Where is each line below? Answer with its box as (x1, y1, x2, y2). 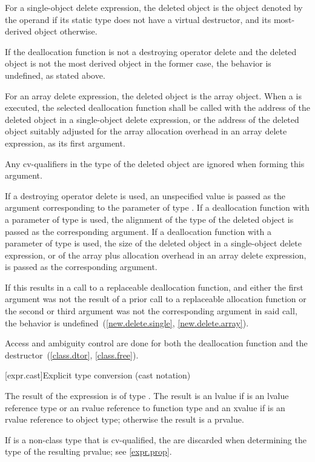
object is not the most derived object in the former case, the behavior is (5, 57, 271, 70)
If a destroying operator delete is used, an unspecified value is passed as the (5, 189, 286, 202)
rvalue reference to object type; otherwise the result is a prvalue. (5, 413, 244, 426)
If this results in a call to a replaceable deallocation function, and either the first (5, 280, 303, 293)
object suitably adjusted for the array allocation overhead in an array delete (5, 125, 287, 137)
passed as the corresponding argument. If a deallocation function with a (5, 225, 271, 237)
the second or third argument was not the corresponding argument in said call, (5, 305, 297, 317)
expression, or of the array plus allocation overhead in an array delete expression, (5, 248, 307, 261)
